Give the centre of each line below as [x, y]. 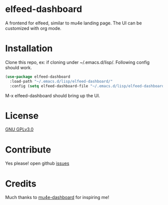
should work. [19, 67]
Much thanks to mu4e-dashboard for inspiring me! [57, 198]
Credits [21, 184]
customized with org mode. [33, 28]
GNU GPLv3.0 [19, 129]
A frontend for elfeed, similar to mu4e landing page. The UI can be [73, 23]
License [22, 115]
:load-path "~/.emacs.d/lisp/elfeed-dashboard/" [61, 81]
